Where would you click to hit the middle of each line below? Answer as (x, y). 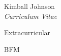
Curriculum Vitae (30, 16)
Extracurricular (27, 32)
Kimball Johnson (30, 6)
